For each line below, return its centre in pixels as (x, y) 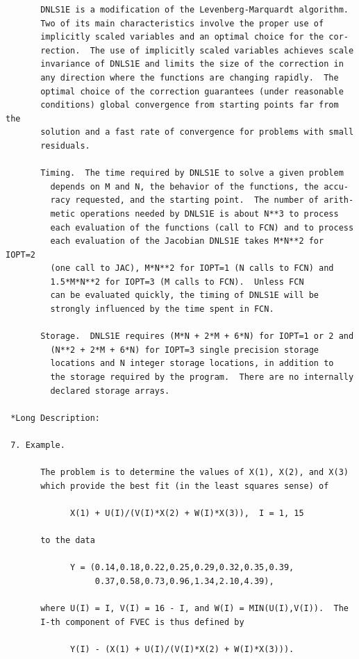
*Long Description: (56, 418)
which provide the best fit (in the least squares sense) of (185, 486)
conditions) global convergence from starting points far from (190, 105)
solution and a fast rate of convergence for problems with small (197, 132)
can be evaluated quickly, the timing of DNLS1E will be (185, 295)
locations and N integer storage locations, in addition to (192, 364)
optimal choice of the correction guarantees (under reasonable (192, 91)
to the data (68, 541)
